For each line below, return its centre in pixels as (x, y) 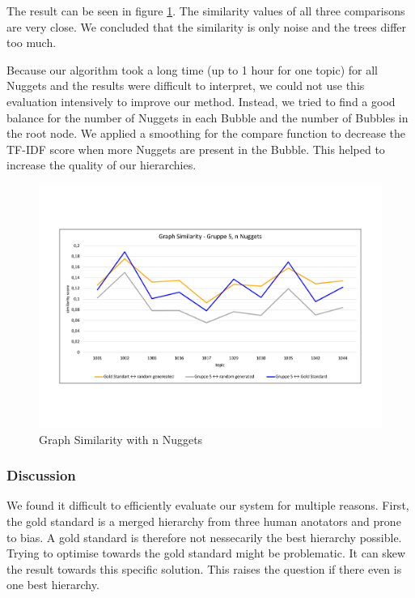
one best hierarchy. (53, 585)
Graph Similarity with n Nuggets (121, 439)
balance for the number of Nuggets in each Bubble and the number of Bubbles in (207, 117)
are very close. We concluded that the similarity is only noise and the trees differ (207, 26)
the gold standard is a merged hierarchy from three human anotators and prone (204, 521)
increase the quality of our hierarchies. (102, 165)
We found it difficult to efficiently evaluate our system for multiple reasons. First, (208, 505)
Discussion (41, 475)
